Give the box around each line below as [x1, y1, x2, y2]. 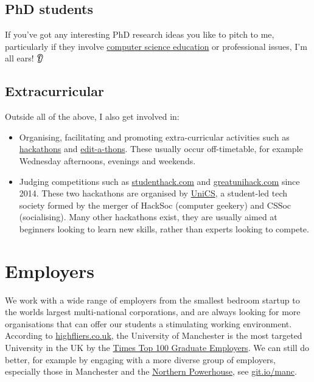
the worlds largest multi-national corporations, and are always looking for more [5, 305, 301, 318]
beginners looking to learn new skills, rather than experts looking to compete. [19, 222, 309, 235]
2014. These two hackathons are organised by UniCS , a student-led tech [19, 187, 288, 200]
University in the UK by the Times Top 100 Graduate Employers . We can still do [5, 341, 310, 354]
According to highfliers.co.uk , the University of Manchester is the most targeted [5, 329, 302, 342]
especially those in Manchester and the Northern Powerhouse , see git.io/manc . [5, 365, 297, 378]
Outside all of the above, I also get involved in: [5, 110, 180, 123]
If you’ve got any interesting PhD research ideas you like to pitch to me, [5, 28, 274, 41]
